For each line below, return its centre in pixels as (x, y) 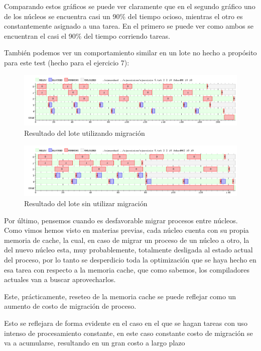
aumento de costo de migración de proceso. (70, 306)
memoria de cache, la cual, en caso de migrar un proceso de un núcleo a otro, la (127, 240)
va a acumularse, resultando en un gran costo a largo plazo (95, 343)
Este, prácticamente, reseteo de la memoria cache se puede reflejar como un (120, 296)
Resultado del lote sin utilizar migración (86, 203)
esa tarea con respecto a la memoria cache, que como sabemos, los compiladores (127, 269)
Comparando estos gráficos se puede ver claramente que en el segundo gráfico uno (130, 6)
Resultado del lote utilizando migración (85, 133)
